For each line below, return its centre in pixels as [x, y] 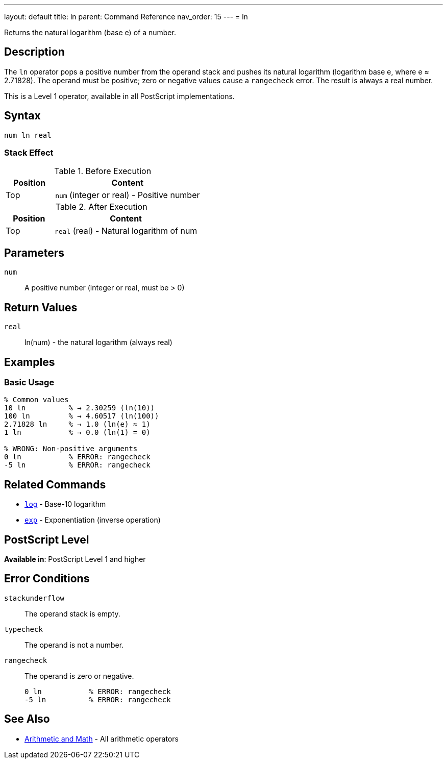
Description [34, 52]
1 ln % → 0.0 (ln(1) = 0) [77, 433]
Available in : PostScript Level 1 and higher [75, 559]
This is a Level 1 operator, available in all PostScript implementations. [119, 96]
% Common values [36, 400]
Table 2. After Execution [101, 207]
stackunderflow [34, 598]
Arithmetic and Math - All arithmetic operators [102, 739]
